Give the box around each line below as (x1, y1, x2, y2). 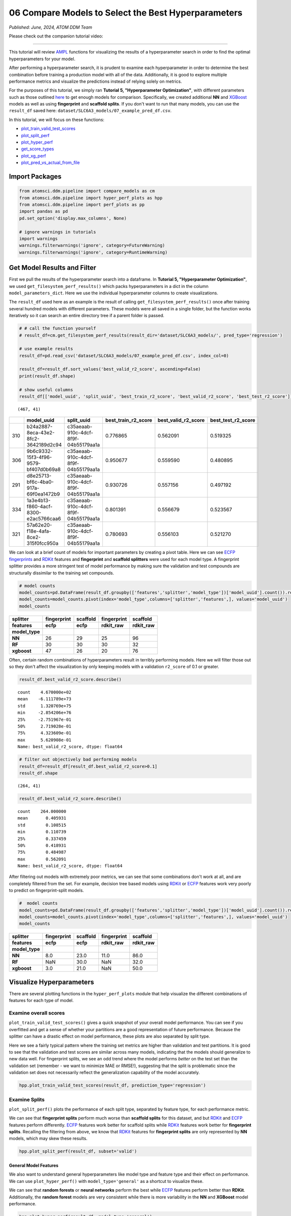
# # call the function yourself (19, 326, 97, 331)
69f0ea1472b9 (27, 491, 60, 498)
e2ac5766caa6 (27, 516, 61, 522)
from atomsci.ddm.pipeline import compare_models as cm (19, 188, 155, 194)
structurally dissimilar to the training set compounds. (9, 570, 114, 576)
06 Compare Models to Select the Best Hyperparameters (9, 7, 242, 18)
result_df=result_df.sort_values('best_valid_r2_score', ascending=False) (19, 366, 201, 372)
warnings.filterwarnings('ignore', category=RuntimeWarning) (19, 250, 168, 255)
